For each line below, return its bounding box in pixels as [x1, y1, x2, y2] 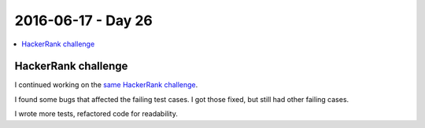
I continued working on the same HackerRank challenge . [14, 80, 198, 90]
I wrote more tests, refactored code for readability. [14, 109, 179, 119]
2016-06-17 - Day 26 [14, 12, 153, 29]
